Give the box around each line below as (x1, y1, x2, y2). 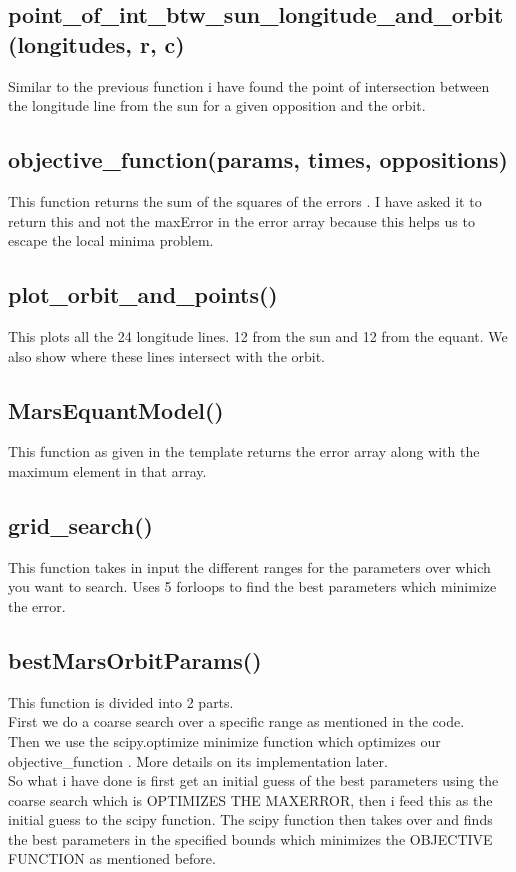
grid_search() (8, 509, 153, 540)
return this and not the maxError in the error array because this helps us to (8, 210, 475, 231)
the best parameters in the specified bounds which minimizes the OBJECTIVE (8, 828, 493, 849)
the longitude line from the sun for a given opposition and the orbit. (8, 95, 426, 116)
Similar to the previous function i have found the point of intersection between (8, 75, 490, 96)
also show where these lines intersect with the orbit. (8, 345, 326, 366)
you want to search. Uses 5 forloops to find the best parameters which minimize (8, 576, 497, 597)
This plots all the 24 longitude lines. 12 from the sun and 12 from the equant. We (8, 325, 508, 346)
